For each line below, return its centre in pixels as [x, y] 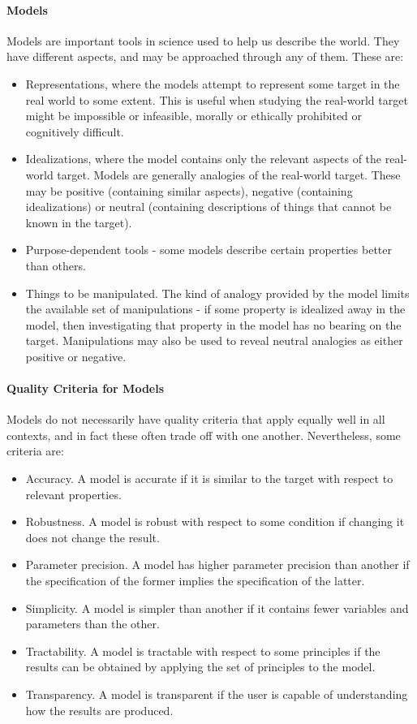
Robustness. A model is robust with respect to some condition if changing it [215, 521]
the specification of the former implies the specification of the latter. [195, 581]
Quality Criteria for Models [86, 388]
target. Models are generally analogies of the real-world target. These [229, 174]
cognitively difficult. [75, 131]
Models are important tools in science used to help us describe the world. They [203, 40]
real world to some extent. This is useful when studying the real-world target [217, 99]
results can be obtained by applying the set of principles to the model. [200, 667]
